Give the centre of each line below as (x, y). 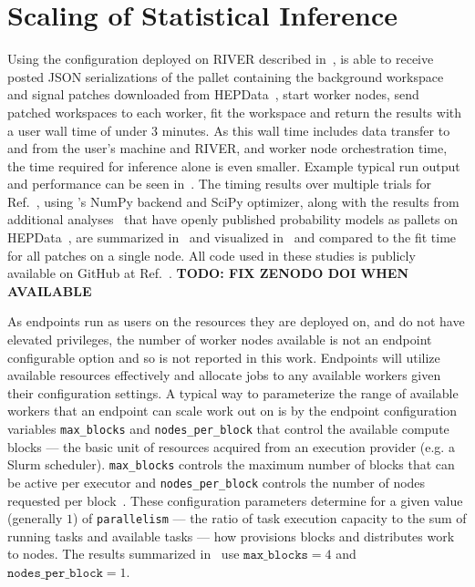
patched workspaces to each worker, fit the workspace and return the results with (235, 112)
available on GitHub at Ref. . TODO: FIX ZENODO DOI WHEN (208, 273)
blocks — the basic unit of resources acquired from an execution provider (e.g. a (231, 446)
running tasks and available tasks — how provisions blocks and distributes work (231, 536)
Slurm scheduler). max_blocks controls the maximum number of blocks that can (231, 464)
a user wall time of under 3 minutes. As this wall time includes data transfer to (229, 130)
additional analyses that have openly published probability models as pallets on (233, 219)
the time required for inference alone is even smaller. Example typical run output (234, 165)
